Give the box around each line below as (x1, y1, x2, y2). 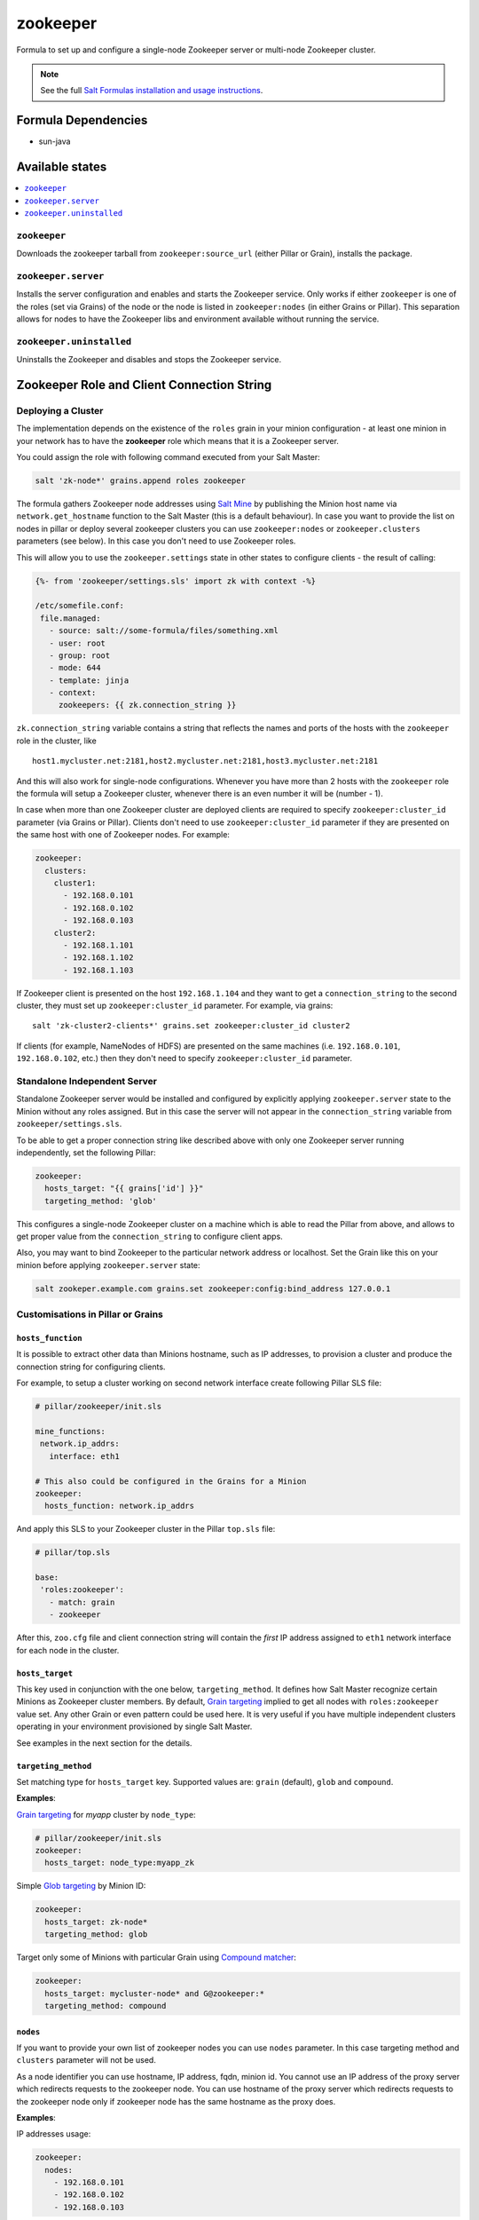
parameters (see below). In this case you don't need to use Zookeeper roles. (16, 535, 296, 546)
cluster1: (53, 877, 97, 888)
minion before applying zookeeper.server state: (16, 1259, 200, 1270)
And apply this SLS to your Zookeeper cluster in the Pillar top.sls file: (16, 1524, 276, 1534)
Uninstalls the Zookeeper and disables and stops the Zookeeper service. (16, 354, 282, 365)
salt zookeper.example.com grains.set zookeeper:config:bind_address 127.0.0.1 (35, 1283, 391, 1294)
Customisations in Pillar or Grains (16, 1308, 164, 1320)
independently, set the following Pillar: (16, 1146, 156, 1158)
